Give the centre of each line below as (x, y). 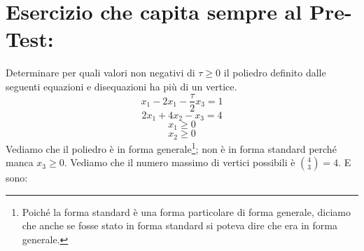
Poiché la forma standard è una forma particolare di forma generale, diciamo (186, 211)
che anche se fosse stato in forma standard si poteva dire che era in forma (180, 225)
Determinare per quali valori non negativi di (100, 73)
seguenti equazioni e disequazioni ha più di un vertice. (121, 86)
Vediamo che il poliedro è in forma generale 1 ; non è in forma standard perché (171, 147)
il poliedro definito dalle (275, 73)
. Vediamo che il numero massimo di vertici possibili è (180, 162)
